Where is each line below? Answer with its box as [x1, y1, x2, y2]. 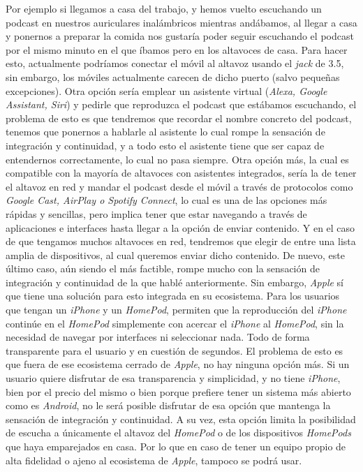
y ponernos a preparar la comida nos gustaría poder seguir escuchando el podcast [6, 29, 354, 43]
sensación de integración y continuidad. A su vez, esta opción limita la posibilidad [6, 411, 356, 426]
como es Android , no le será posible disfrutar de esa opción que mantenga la [6, 398, 331, 413]
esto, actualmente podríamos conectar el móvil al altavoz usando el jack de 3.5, [6, 56, 344, 71]
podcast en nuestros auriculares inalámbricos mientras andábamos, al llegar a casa [6, 15, 357, 29]
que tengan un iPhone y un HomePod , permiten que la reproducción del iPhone [6, 302, 347, 317]
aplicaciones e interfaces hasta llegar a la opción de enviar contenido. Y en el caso [6, 220, 355, 235]
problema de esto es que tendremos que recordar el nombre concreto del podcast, [6, 110, 352, 125]
